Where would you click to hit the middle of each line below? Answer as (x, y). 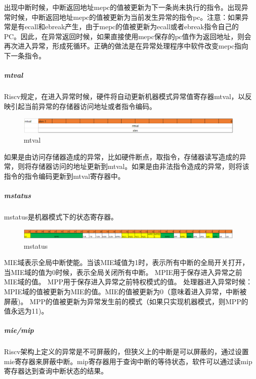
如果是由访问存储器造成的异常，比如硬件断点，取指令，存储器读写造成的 (122, 156)
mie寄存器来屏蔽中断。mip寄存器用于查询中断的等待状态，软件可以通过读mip (128, 361)
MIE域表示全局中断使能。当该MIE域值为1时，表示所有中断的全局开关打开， (127, 262)
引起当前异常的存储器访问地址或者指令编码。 (83, 106)
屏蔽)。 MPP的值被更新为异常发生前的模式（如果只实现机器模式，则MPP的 (126, 301)
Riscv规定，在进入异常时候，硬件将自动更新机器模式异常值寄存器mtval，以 (125, 96)
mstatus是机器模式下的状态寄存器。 (61, 217)
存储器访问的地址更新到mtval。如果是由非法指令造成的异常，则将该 (140, 166)
